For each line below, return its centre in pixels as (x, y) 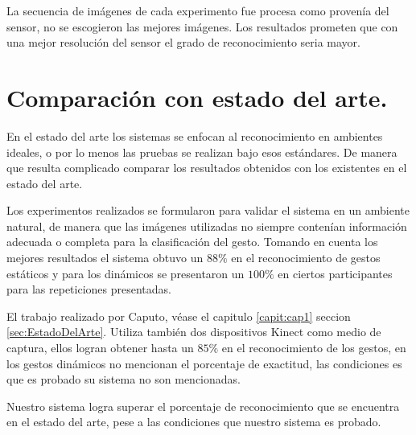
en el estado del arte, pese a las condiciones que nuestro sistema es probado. (194, 422)
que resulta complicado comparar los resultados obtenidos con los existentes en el (207, 168)
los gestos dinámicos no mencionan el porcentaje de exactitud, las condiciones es (204, 363)
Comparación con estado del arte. (197, 97)
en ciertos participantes (335, 273)
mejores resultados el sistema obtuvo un (105, 258)
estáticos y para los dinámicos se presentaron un (126, 273)
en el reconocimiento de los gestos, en (314, 348)
